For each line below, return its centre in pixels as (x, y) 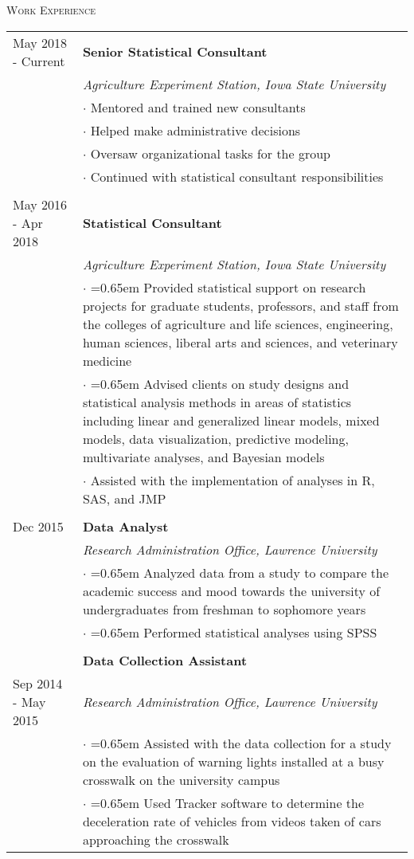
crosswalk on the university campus (181, 779)
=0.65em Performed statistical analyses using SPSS (234, 632)
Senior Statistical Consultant (175, 52)
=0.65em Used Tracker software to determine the (227, 802)
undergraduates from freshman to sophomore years (224, 609)
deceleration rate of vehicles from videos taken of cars (232, 821)
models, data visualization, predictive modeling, (215, 438)
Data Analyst (125, 526)
